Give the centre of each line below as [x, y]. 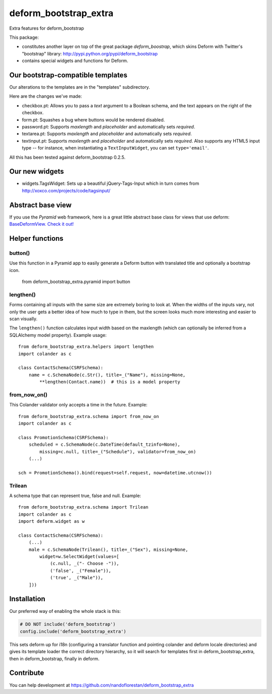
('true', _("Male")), [77, 578]
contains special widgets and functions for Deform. [75, 61]
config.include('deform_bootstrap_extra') [73, 631]
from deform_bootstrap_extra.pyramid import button [76, 282]
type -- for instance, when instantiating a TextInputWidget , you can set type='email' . [115, 148]
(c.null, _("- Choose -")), [85, 564]
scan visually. [23, 319]
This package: [24, 37]
